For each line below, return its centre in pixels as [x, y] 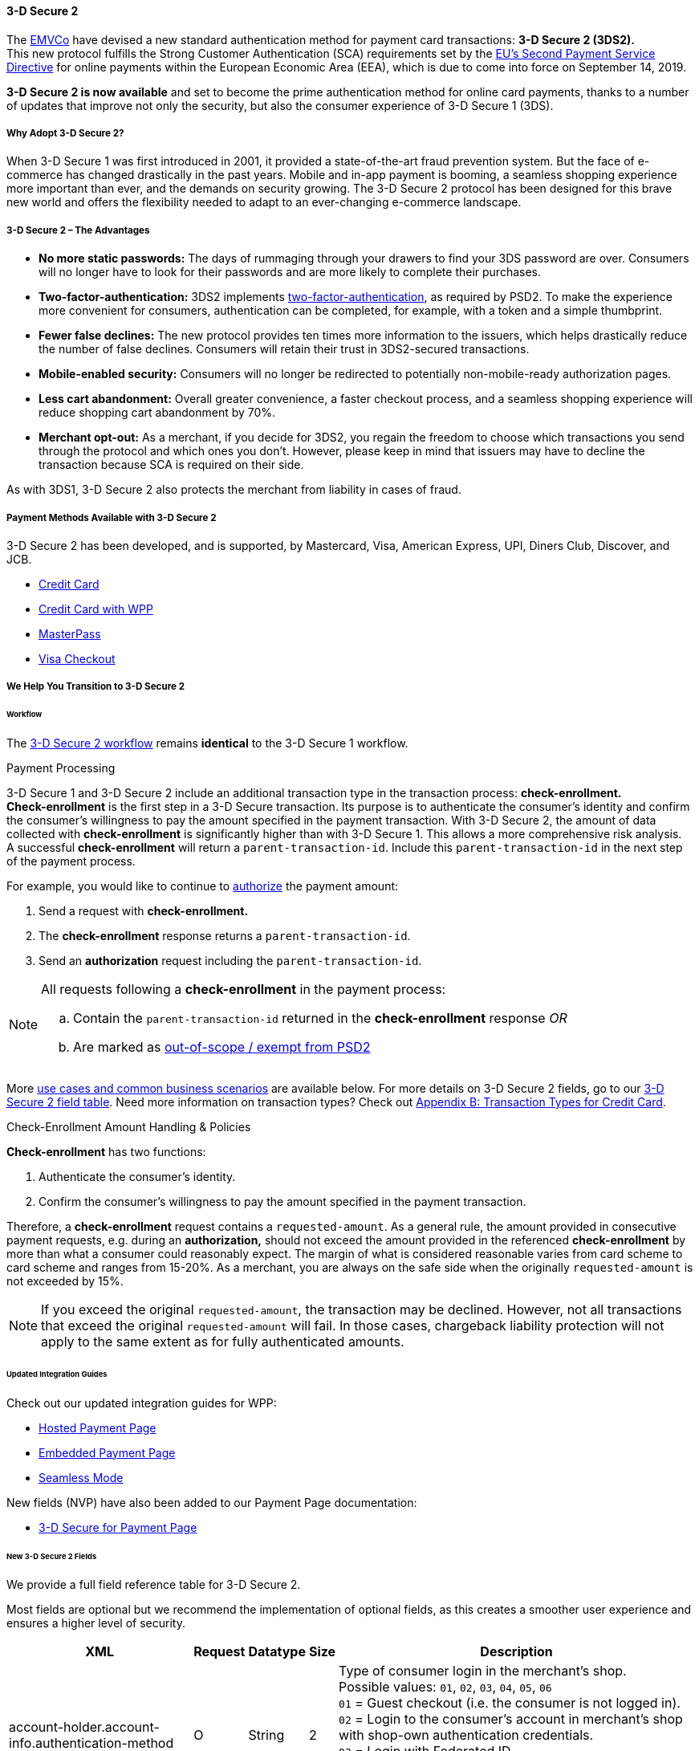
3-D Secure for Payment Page [118, 1527]
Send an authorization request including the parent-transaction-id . [230, 961]
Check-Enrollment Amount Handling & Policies [129, 1127]
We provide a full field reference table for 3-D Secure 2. [154, 1585]
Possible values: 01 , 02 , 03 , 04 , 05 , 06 [445, 1687]
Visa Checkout [77, 658]
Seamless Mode [81, 1477]
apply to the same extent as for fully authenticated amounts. [223, 1342]
